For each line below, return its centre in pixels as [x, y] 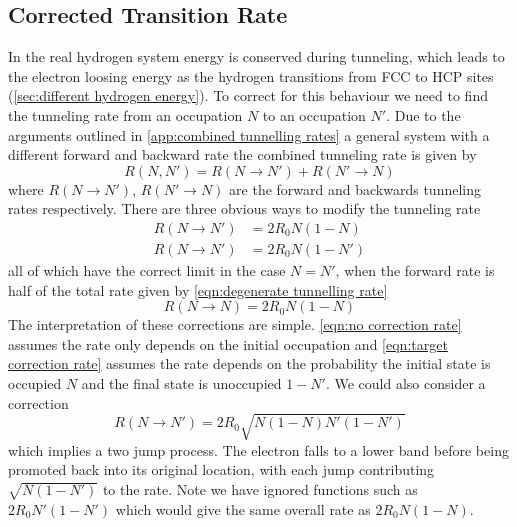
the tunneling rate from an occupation [125, 114]
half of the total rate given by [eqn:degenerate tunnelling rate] [198, 289]
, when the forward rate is [415, 270]
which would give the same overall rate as [243, 508]
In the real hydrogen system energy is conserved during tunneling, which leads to [256, 56]
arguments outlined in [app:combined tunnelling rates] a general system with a [249, 134]
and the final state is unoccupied [181, 382]
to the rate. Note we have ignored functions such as [260, 488]
